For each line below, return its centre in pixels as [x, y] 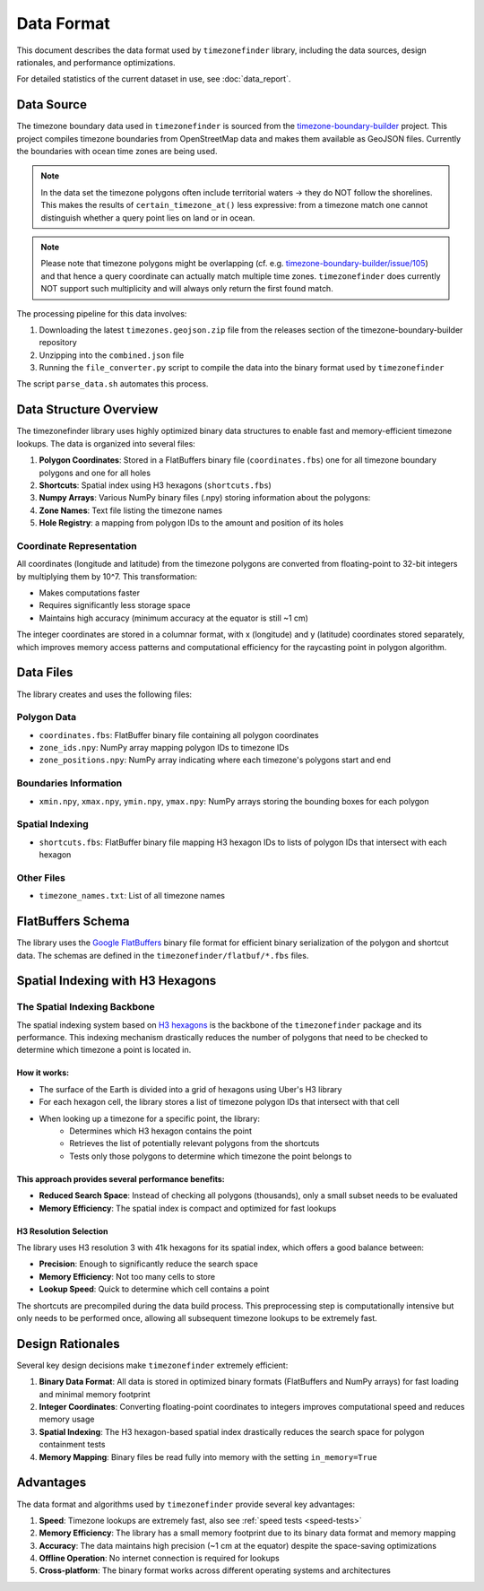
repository [58, 343]
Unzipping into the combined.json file [112, 355]
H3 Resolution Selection [62, 1231]
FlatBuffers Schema [73, 922]
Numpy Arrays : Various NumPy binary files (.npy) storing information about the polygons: [205, 498]
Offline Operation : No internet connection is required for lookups [159, 1558]
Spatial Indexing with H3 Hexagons [117, 981]
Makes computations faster [90, 593]
